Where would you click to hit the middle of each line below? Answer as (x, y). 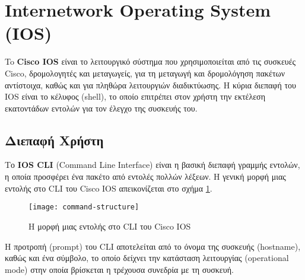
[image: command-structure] (84, 207)
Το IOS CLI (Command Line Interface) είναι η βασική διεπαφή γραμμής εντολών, (152, 165)
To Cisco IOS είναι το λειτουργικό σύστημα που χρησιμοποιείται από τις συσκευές (150, 61)
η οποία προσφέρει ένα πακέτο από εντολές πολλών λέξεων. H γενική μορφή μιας (145, 176)
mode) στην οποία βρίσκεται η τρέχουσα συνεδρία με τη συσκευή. (119, 269)
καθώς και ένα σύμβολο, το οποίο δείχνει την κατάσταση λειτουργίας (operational (147, 258)
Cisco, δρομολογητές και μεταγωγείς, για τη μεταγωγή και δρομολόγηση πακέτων (145, 73)
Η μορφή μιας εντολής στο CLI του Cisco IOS (110, 226)
